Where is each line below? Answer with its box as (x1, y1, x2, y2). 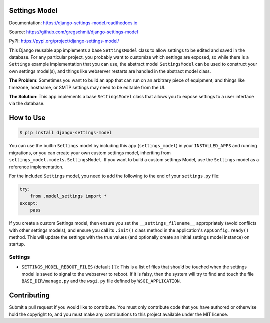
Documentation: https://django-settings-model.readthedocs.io (9, 20, 138, 26)
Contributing (9, 291, 50, 300)
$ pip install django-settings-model (19, 130, 112, 136)
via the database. (9, 100, 45, 107)
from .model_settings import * (30, 193, 107, 199)
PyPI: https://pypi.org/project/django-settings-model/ (9, 38, 119, 44)
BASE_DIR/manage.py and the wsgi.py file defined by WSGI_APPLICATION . (21, 278, 181, 284)
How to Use (9, 114, 46, 122)
